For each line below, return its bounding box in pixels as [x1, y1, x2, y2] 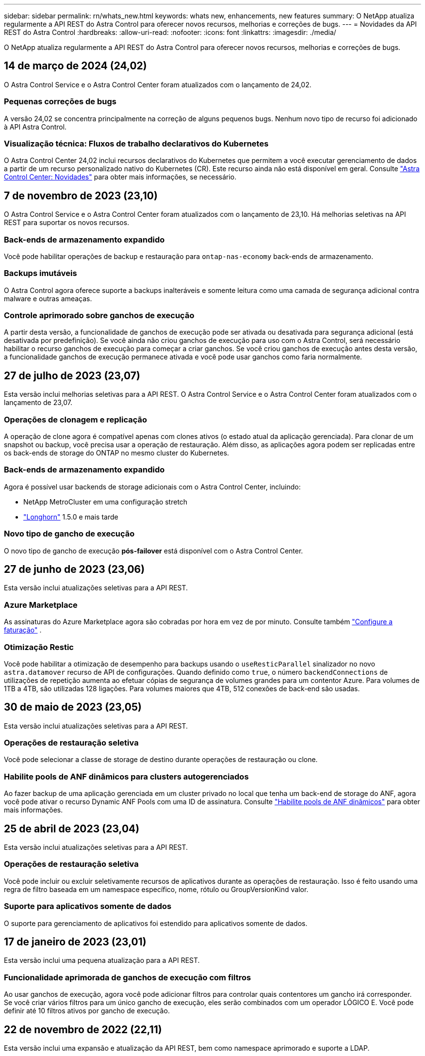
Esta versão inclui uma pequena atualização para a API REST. [4, 956, 200, 965]
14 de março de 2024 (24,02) [4, 60, 147, 72]
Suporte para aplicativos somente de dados [4, 901, 172, 911]
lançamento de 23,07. [4, 398, 72, 407]
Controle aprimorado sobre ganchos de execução [4, 310, 195, 321]
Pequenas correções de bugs [4, 97, 116, 107]
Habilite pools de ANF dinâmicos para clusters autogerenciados [4, 771, 249, 781]
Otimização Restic [4, 642, 74, 652]
